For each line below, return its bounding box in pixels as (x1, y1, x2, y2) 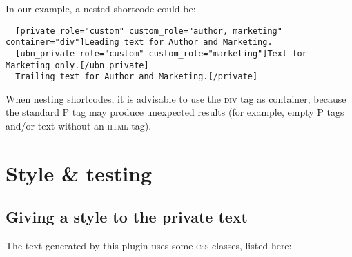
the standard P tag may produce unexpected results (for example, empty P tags (6, 105, 344, 119)
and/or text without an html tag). (6, 119, 152, 133)
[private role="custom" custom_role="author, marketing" (15, 25, 282, 36)
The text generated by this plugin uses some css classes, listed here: (6, 238, 292, 253)
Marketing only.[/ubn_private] (6, 60, 149, 70)
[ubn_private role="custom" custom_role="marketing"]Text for (15, 48, 307, 59)
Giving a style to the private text (6, 206, 248, 227)
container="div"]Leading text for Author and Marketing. (6, 37, 273, 48)
